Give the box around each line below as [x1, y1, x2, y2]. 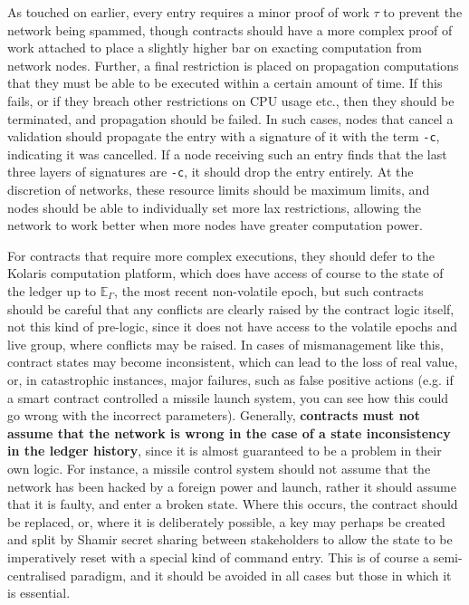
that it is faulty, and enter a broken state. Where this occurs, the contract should [7, 495, 458, 514]
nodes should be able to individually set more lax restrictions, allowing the [7, 197, 422, 216]
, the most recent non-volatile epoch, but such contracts [114, 282, 424, 301]
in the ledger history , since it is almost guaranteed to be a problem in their [7, 441, 442, 460]
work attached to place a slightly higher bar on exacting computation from [7, 38, 422, 57]
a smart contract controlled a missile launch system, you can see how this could [7, 388, 449, 407]
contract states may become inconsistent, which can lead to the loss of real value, [7, 352, 458, 371]
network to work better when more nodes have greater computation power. [7, 216, 423, 235]
